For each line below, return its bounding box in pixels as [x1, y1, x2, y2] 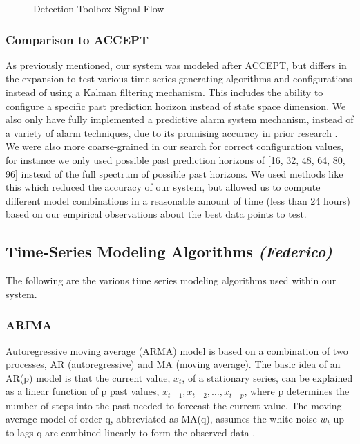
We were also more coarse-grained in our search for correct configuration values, [6, 139, 344, 154]
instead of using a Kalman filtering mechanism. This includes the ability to [6, 85, 323, 99]
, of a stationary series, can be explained [182, 370, 353, 385]
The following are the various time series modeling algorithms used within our [6, 273, 337, 288]
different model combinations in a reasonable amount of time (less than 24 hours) [6, 193, 351, 207]
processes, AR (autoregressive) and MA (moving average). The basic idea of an [6, 357, 341, 371]
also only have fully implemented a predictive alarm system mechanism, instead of [6, 112, 354, 127]
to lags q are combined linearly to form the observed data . [6, 425, 256, 439]
